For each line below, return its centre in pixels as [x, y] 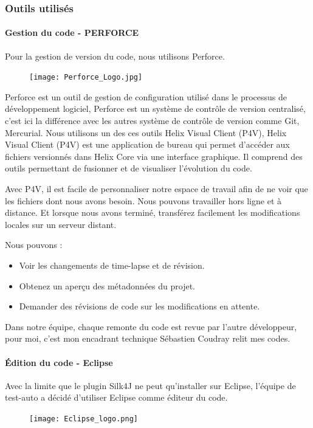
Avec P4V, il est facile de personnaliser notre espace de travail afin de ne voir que [156, 189]
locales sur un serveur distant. [61, 224]
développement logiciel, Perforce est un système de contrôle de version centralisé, [155, 109]
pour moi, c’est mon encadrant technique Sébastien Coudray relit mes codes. [148, 338]
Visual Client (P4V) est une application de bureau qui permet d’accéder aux [147, 144]
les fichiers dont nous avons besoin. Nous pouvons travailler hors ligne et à [143, 200]
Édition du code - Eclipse [59, 362]
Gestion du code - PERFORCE [72, 33]
